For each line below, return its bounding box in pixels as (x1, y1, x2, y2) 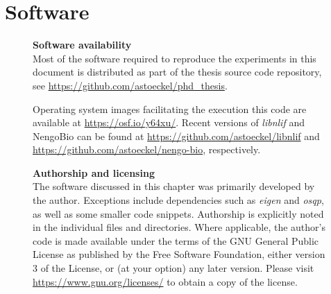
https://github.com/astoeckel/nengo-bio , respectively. (33, 142, 261, 157)
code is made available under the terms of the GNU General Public (33, 233, 319, 248)
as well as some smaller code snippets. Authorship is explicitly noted (33, 206, 324, 220)
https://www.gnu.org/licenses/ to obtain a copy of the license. (33, 274, 298, 288)
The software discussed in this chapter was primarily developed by (33, 179, 315, 193)
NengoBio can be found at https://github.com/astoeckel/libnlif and (33, 128, 320, 143)
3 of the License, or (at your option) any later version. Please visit (33, 261, 314, 275)
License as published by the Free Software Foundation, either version (33, 247, 325, 261)
